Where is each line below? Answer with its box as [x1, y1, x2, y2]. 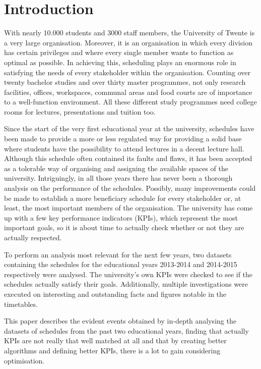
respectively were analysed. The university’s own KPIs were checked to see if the [4, 269, 253, 279]
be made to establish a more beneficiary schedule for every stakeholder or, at [4, 192, 241, 203]
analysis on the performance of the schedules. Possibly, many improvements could [4, 183, 256, 193]
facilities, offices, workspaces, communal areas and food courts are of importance [4, 86, 252, 97]
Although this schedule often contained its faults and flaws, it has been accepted [4, 153, 252, 164]
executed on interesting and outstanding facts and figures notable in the [4, 288, 227, 299]
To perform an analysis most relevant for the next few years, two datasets [4, 249, 232, 259]
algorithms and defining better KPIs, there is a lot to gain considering [4, 345, 221, 355]
